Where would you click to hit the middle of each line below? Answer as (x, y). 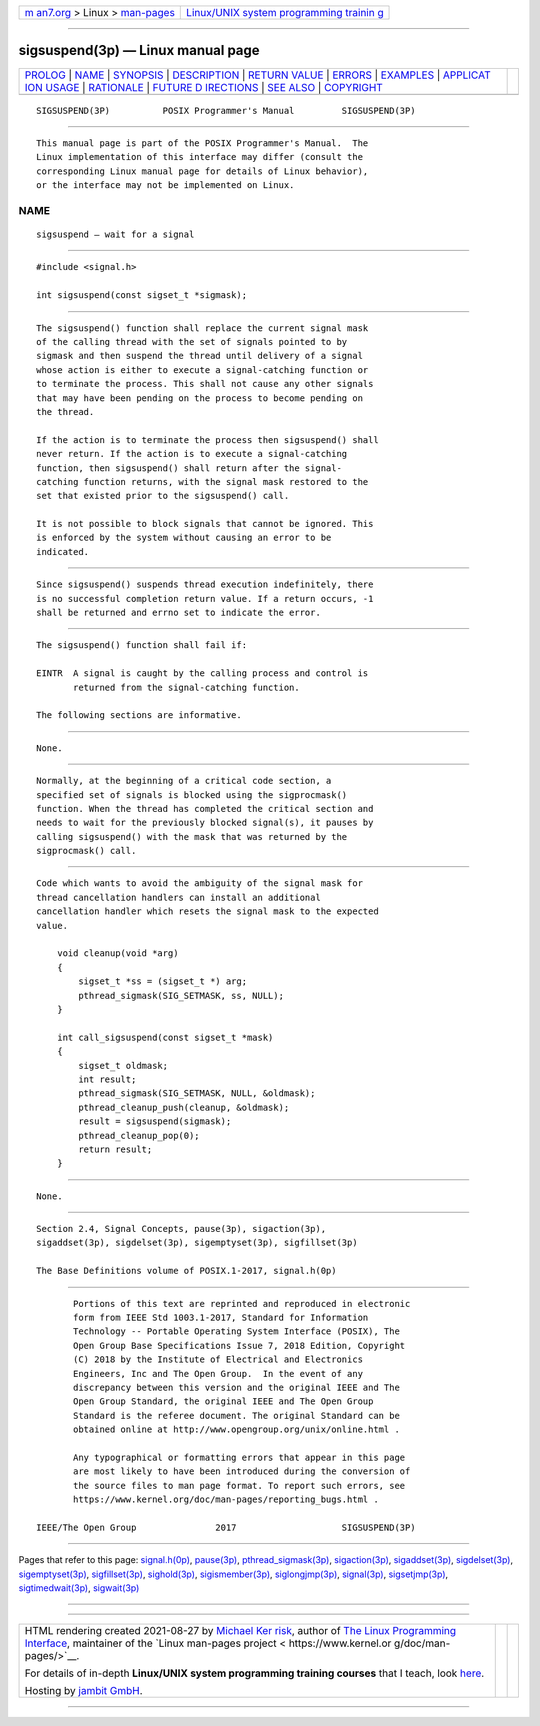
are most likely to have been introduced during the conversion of (242, 1471)
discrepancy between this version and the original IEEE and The (236, 1387)
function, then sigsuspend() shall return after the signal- (189, 468)
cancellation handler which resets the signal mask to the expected (207, 911)
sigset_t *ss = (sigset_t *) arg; (163, 981)
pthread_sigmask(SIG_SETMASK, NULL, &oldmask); (197, 1093)
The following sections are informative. (139, 715)
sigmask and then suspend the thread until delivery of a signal (200, 356)
